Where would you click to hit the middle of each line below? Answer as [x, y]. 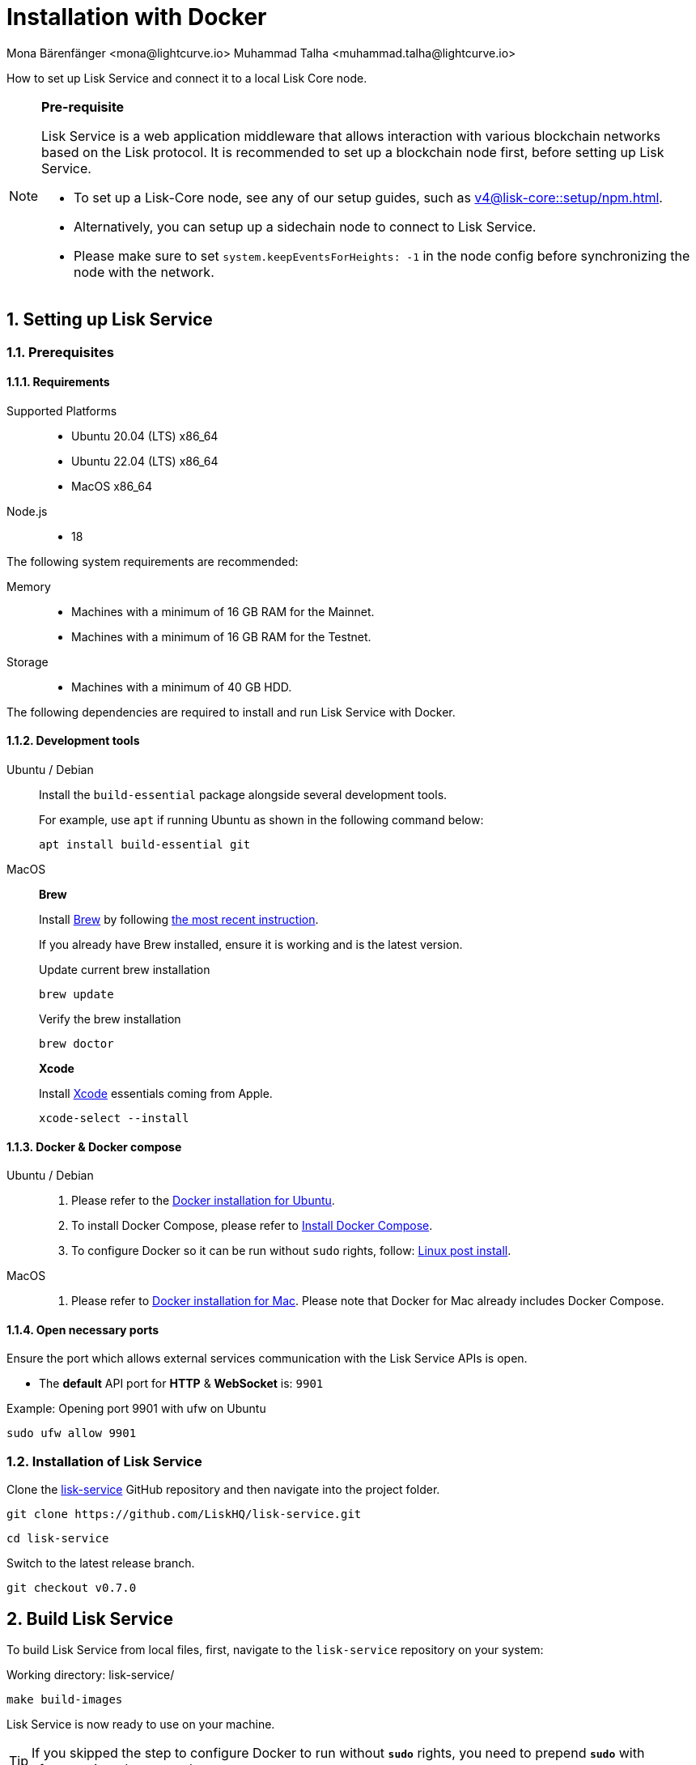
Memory [29, 586]
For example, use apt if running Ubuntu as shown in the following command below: [261, 820]
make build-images [65, 1700]
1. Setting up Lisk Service [110, 320]
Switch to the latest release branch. [101, 1563]
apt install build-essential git [145, 845]
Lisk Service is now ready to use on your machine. [141, 1725]
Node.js [27, 511]
